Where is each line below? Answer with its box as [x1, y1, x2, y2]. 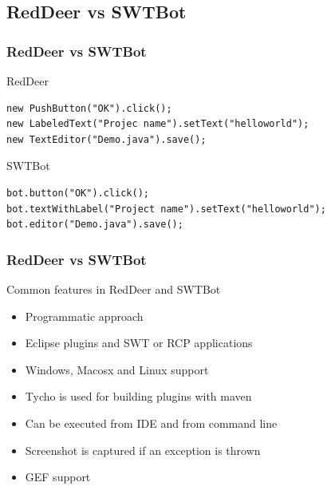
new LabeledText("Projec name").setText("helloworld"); [6, 118, 309, 130]
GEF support [25, 468, 91, 485]
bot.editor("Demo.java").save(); [6, 219, 183, 231]
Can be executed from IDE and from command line [25, 414, 278, 431]
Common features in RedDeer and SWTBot [6, 280, 221, 297]
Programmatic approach [25, 307, 144, 324]
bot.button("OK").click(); [6, 187, 149, 199]
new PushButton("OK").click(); [6, 102, 172, 114]
